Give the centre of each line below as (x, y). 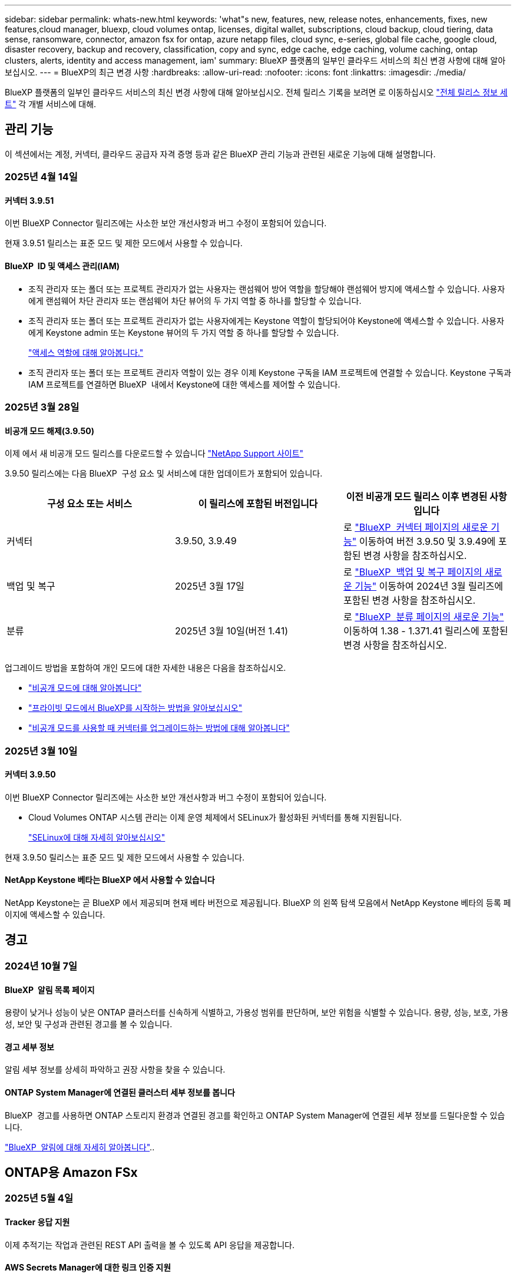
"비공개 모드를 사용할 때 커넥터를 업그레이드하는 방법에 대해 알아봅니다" (159, 728)
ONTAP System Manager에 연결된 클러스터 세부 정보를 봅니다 (120, 1092)
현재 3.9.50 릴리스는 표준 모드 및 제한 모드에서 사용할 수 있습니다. (125, 857)
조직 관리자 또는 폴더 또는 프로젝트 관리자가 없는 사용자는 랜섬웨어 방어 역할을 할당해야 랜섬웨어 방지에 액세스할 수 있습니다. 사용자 (267, 289)
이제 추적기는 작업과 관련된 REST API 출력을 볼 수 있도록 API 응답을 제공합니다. (150, 1245)
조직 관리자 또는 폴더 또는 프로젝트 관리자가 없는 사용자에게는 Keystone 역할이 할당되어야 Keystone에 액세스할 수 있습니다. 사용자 (266, 320)
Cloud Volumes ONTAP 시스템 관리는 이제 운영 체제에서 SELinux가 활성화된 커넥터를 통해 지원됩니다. (215, 817)
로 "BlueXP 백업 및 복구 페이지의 (413, 572)
